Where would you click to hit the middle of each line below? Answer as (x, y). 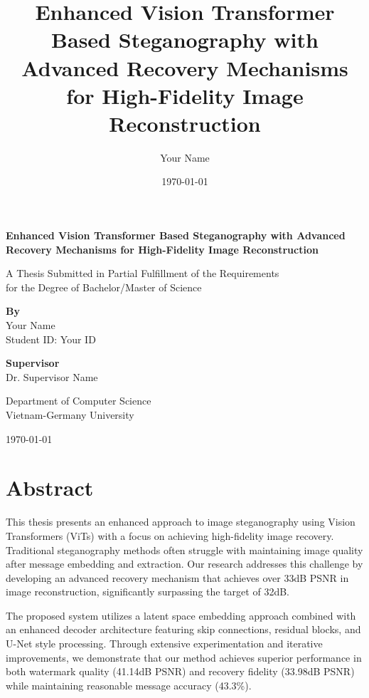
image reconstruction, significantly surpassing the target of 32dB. (148, 592)
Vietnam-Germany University (70, 415)
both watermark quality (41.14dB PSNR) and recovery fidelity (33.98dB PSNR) (180, 671)
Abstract (50, 488)
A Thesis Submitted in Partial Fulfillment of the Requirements (143, 273)
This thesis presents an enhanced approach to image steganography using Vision (181, 522)
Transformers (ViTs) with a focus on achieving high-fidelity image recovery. (170, 535)
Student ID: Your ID (51, 339)
